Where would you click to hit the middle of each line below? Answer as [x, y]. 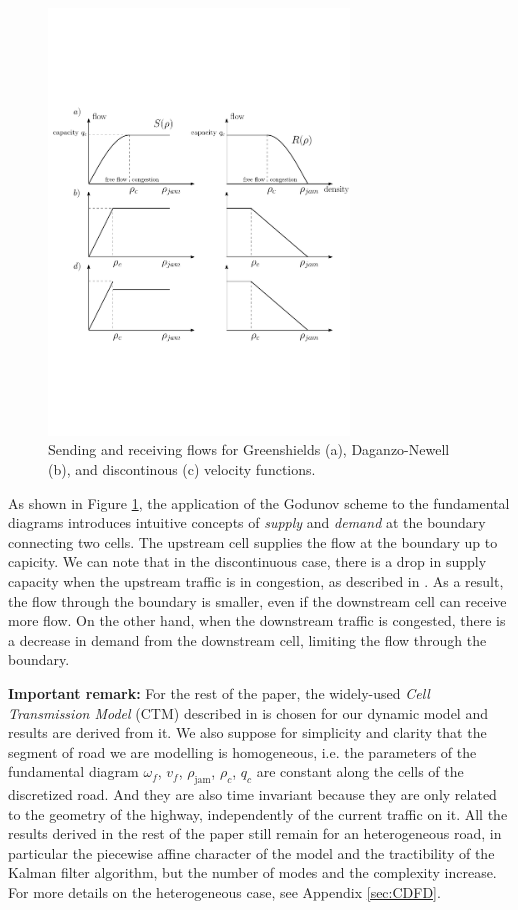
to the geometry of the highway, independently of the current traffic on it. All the [258, 813]
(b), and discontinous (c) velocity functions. [182, 469]
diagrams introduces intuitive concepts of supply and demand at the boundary [247, 522]
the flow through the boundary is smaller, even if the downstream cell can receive [257, 600]
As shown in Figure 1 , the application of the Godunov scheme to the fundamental [259, 502]
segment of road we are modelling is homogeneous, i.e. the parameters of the [242, 751]
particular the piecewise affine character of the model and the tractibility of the [251, 852]
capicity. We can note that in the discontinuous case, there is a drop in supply [247, 561]
